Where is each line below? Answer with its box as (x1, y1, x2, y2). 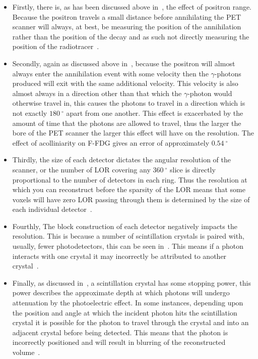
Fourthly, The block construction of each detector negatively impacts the (12, 220, 237, 231)
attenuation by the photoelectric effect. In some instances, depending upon (12, 297, 243, 308)
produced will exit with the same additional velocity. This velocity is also (12, 78, 238, 88)
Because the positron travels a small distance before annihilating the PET (12, 11, 241, 22)
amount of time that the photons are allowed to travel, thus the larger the (12, 117, 241, 128)
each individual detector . (12, 204, 92, 214)
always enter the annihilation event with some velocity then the (12, 68, 209, 78)
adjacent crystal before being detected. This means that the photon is (12, 327, 228, 337)
